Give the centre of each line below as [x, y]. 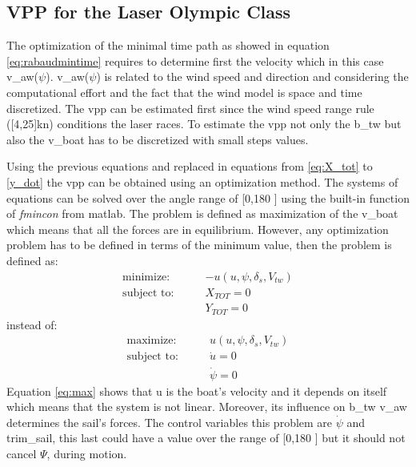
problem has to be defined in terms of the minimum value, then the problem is [199, 245]
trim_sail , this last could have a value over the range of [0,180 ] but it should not [206, 438]
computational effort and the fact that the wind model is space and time [184, 92]
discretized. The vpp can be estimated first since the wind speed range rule [190, 108]
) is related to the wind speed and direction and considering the [252, 76]
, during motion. [87, 454]
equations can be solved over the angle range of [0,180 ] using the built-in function [208, 197]
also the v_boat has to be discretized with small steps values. [158, 139]
